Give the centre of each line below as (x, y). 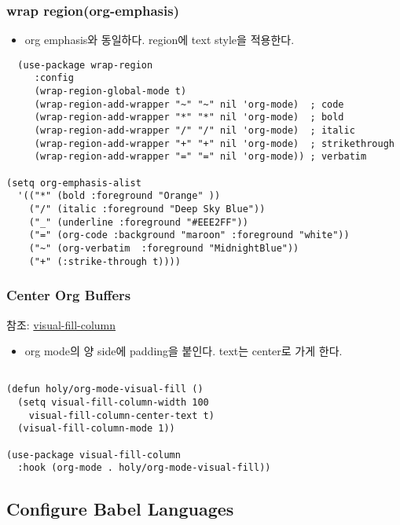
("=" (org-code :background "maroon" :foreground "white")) (189, 235)
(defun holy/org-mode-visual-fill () (105, 389)
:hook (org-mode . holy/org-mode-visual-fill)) (144, 468)
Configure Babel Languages (120, 509)
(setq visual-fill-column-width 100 (113, 403)
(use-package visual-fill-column (94, 455)
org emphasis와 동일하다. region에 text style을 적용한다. (160, 40)
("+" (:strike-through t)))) (105, 261)
